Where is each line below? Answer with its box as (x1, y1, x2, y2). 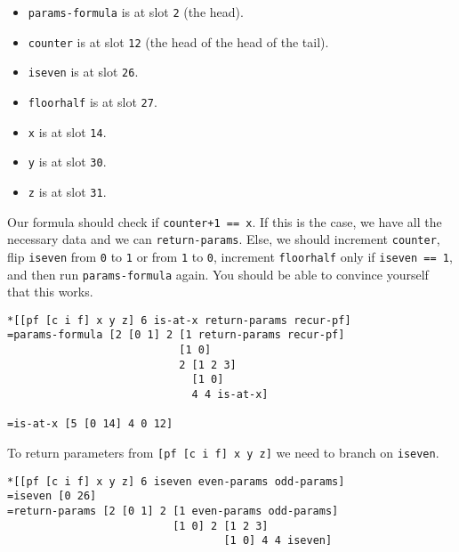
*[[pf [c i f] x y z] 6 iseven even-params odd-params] (7, 475, 345, 488)
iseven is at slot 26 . (28, 62, 139, 81)
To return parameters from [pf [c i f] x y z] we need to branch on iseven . (7, 443, 439, 462)
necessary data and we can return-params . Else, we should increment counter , (7, 230, 440, 248)
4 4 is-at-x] (191, 388, 269, 402)
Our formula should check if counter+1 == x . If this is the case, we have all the (7, 212, 442, 231)
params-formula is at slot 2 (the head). (28, 3, 244, 20)
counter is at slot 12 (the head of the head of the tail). (28, 32, 329, 51)
